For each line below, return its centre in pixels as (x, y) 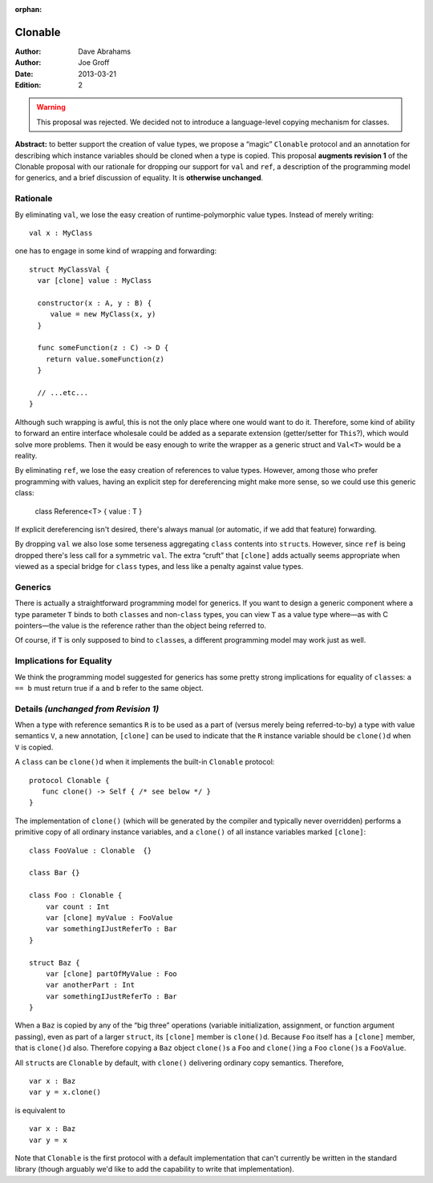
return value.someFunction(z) (105, 359)
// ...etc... (63, 393)
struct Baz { (55, 963)
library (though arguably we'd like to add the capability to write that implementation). (154, 1169)
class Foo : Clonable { (76, 895)
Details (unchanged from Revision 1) (87, 709)
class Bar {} (55, 873)
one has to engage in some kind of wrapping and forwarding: (116, 251)
